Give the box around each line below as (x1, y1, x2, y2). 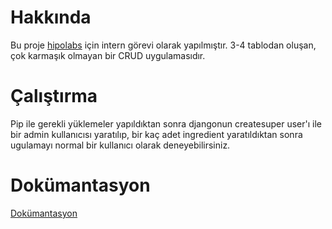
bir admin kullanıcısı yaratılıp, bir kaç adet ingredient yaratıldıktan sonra (10, 128, 303, 140)
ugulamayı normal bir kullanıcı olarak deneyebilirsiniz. (10, 139, 231, 151)
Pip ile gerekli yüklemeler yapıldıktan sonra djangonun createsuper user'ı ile (10, 117, 322, 130)
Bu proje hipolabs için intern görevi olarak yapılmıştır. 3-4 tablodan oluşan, (10, 39, 317, 51)
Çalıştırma (10, 85, 98, 108)
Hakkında (10, 6, 92, 29)
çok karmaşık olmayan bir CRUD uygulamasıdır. (10, 49, 206, 61)
